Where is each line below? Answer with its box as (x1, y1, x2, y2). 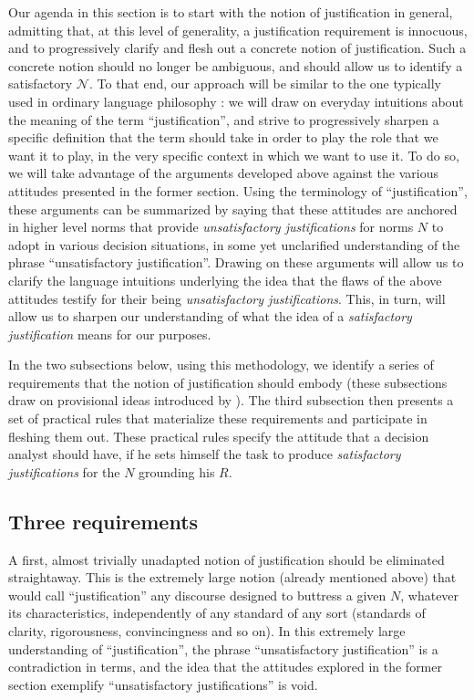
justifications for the (8, 462, 120, 481)
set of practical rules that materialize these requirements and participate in (8, 409, 428, 428)
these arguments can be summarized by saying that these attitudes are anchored (8, 199, 458, 218)
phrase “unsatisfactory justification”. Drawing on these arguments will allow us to (8, 253, 464, 272)
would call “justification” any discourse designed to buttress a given (8, 585, 386, 604)
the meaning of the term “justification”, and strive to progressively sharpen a (8, 110, 439, 129)
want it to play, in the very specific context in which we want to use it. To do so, (8, 145, 459, 164)
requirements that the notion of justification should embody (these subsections (8, 372, 448, 392)
